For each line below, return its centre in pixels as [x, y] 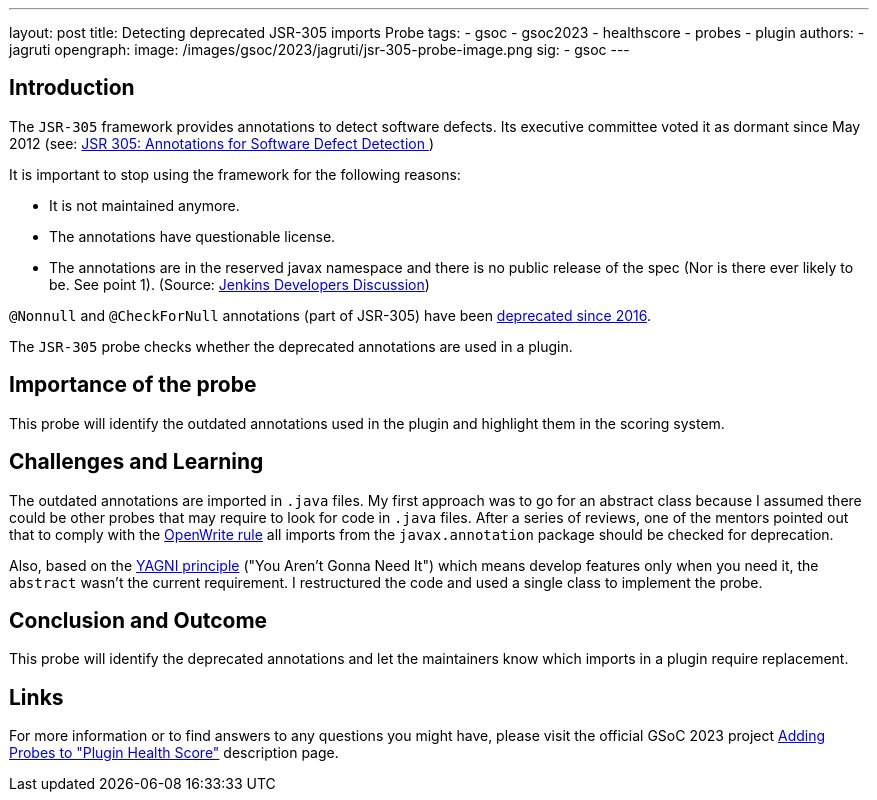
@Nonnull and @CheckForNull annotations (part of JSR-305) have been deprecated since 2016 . [330, 315]
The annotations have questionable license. [192, 236]
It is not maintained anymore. [144, 205]
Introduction [72, 88]
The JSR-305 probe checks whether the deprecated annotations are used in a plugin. [291, 346]
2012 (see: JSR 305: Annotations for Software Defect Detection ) [222, 143]
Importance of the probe [133, 385]
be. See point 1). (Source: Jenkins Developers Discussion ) [239, 284]
